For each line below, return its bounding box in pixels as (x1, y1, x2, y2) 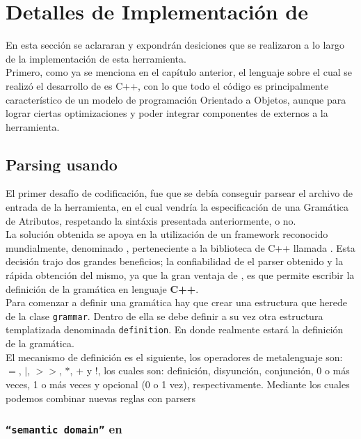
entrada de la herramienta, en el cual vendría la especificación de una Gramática (6, 200, 349, 214)
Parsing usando (6, 153, 118, 175)
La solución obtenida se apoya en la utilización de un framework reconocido (6, 227, 328, 241)
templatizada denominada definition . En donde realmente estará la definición (6, 322, 344, 337)
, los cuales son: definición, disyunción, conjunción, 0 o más (97, 363, 350, 378)
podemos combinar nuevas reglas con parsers (6, 390, 196, 405)
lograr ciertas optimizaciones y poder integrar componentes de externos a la (6, 106, 328, 120)
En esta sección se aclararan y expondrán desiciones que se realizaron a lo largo (6, 38, 344, 52)
